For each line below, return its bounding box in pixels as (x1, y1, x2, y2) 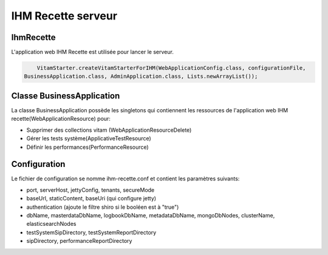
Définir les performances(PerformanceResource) (26, 143, 149, 151)
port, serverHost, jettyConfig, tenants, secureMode (26, 186, 155, 194)
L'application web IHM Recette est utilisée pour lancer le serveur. (11, 49, 174, 56)
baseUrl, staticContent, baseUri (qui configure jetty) (26, 195, 157, 202)
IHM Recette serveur (11, 9, 118, 22)
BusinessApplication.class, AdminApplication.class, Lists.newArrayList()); (24, 73, 258, 80)
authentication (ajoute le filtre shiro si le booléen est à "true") (26, 203, 179, 211)
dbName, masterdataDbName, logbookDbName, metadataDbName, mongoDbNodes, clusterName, (26, 211, 275, 219)
